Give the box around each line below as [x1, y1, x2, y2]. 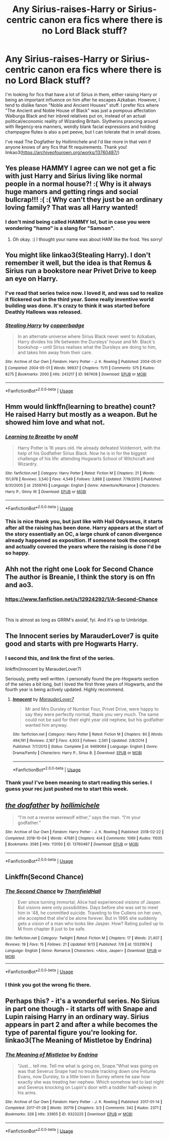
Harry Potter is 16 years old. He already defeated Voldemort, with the [17, 445, 161, 451]
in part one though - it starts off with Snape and [5, 1004, 157, 1014]
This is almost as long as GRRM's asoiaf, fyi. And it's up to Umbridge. [5, 617, 148, 623]
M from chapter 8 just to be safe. [17, 926, 86, 932]
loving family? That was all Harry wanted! [5, 203, 138, 212]
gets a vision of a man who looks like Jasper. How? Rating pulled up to [17, 921, 163, 927]
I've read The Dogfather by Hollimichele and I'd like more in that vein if [5, 139, 151, 145]
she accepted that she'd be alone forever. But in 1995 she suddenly [17, 915, 157, 921]
